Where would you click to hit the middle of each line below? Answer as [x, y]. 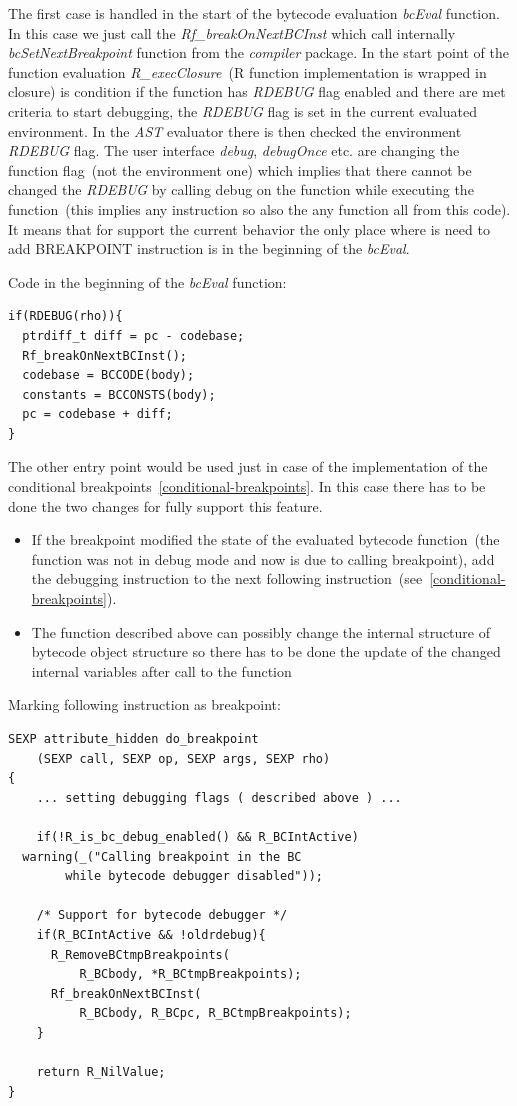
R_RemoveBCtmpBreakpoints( [140, 954]
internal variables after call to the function [161, 670]
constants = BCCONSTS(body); [119, 394]
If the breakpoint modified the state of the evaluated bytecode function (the [265, 539]
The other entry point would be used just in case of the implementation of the [248, 466]
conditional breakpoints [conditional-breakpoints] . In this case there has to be [247, 486]
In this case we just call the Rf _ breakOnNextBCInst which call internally [232, 32]
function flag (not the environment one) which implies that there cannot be [240, 169]
